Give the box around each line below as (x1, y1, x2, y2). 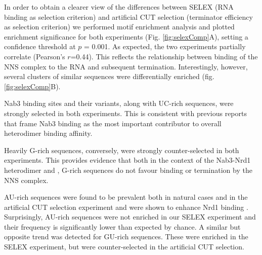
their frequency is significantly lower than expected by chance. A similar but (4, 221, 241, 232)
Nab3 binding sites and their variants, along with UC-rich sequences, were (4, 98, 234, 108)
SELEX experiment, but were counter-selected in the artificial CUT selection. (4, 241, 244, 252)
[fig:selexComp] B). (4, 81, 61, 91)
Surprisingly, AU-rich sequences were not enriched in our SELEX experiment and (4, 211, 256, 222)
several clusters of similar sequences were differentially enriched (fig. (4, 71, 214, 82)
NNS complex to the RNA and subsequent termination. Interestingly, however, (4, 61, 248, 71)
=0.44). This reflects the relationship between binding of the (70, 51, 258, 61)
